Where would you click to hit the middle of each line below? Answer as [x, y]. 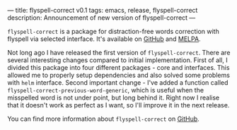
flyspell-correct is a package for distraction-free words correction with [113, 31]
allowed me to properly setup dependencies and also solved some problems [118, 75]
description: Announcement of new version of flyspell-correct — [102, 18]
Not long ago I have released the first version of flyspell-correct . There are [119, 53]
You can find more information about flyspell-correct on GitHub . [103, 119]
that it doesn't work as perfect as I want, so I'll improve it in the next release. [118, 105]
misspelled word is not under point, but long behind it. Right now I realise [114, 97]
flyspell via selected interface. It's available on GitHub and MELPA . [104, 39]
